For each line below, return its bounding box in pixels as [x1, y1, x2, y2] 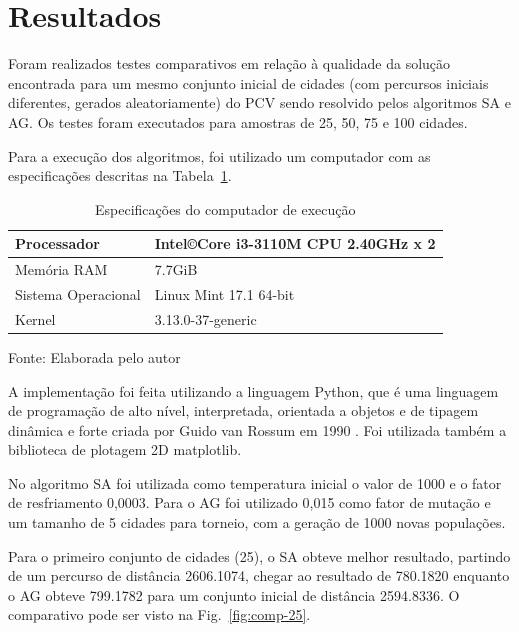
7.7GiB [154, 259, 198, 280]
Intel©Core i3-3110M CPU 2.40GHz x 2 [154, 233, 436, 254]
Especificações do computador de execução [95, 198, 356, 219]
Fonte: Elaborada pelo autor [8, 346, 181, 367]
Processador [15, 233, 100, 254]
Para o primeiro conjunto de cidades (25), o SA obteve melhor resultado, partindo [8, 545, 511, 566]
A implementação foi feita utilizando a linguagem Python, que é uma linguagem [8, 380, 499, 401]
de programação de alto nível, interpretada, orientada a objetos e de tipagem [8, 400, 479, 421]
